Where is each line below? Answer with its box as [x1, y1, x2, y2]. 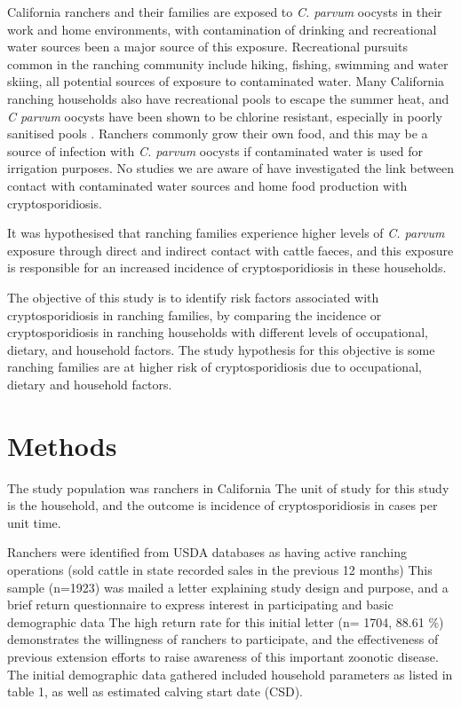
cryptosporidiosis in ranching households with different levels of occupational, [7, 323, 428, 342]
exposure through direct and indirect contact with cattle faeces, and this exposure [7, 240, 454, 259]
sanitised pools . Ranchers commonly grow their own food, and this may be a [7, 124, 428, 143]
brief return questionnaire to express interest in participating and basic [7, 595, 393, 614]
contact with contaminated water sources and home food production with [7, 176, 408, 194]
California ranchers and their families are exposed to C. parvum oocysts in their [7, 3, 442, 20]
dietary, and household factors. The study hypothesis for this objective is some [7, 340, 435, 358]
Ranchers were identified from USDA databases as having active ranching [7, 543, 408, 562]
